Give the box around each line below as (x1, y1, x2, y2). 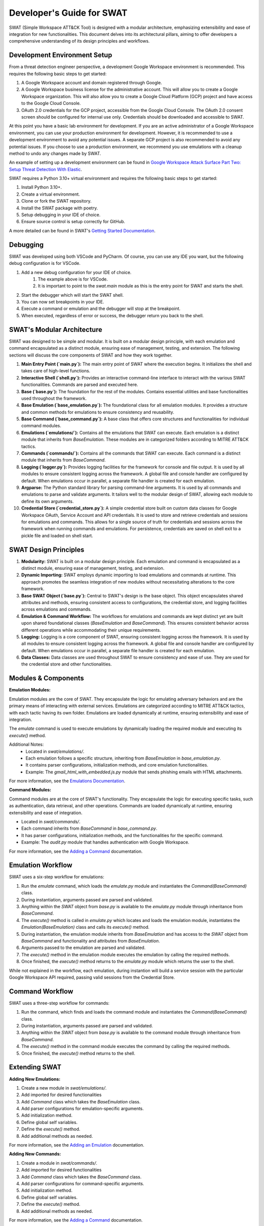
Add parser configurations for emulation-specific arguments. (21, 1106, 144, 1112)
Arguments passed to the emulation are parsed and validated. (21, 945, 146, 951)
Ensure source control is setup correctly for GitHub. (21, 219, 126, 225)
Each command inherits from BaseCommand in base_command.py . (21, 825, 157, 831)
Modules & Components (9, 674, 84, 683)
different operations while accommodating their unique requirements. (21, 627, 161, 633)
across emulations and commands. (21, 606, 92, 613)
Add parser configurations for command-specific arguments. (21, 1180, 144, 1186)
